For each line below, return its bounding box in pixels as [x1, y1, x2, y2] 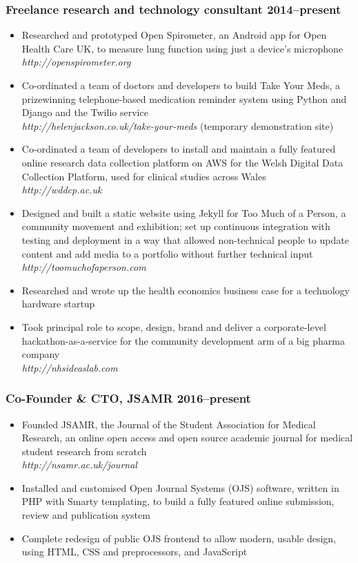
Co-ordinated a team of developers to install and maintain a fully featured [21, 142, 336, 156]
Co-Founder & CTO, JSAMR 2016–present [6, 390, 251, 407]
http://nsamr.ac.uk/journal [21, 457, 137, 472]
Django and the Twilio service [21, 105, 148, 120]
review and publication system [21, 508, 150, 522]
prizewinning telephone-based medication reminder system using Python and [21, 91, 347, 106]
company [21, 347, 60, 361]
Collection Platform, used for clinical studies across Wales [21, 169, 266, 183]
